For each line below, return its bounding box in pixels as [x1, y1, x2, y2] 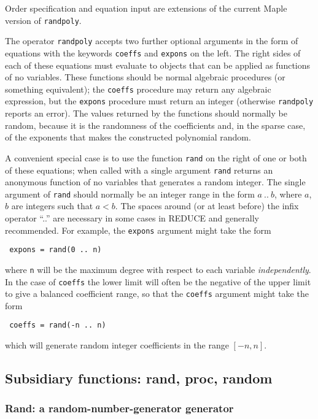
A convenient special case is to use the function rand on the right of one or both [5, 151, 307, 164]
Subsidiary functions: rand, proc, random [5, 369, 273, 388]
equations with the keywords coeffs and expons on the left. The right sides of [5, 46, 301, 59]
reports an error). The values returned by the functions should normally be [5, 107, 287, 120]
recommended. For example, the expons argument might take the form [5, 223, 271, 236]
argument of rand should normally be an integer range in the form [5, 187, 255, 200]
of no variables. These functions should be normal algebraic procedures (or [5, 71, 285, 83]
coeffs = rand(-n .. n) [9, 321, 106, 330]
